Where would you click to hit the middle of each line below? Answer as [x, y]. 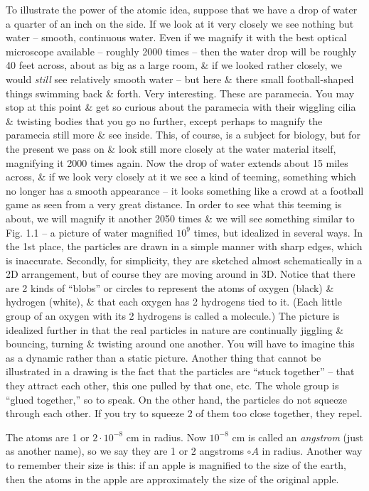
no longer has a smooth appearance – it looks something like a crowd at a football [185, 190]
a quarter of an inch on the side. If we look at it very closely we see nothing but [180, 23]
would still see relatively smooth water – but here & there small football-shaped [180, 79]
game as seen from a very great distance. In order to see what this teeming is [174, 204]
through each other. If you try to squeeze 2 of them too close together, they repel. [184, 413]
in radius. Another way [312, 451]
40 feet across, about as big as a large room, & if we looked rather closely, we [174, 65]
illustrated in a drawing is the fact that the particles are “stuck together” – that [180, 371]
